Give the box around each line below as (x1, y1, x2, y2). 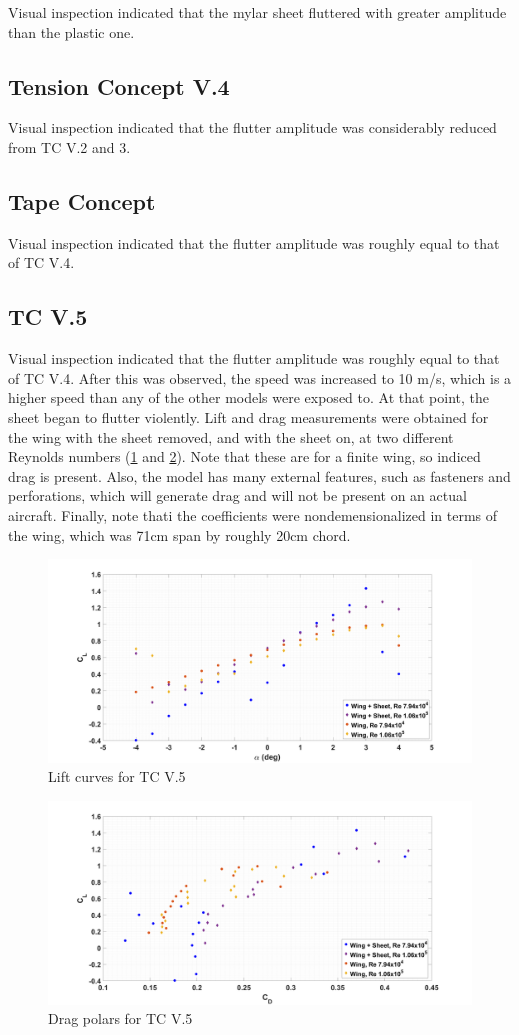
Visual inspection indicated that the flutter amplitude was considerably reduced (8, 117, 497, 138)
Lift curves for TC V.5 (48, 766, 186, 787)
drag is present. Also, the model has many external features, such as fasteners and (8, 465, 511, 486)
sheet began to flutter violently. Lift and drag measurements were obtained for (8, 406, 489, 427)
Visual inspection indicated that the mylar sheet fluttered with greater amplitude (8, 2, 507, 22)
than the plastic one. (8, 21, 135, 42)
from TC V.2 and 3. (8, 136, 131, 157)
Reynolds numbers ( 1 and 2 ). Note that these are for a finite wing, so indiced (8, 446, 481, 467)
